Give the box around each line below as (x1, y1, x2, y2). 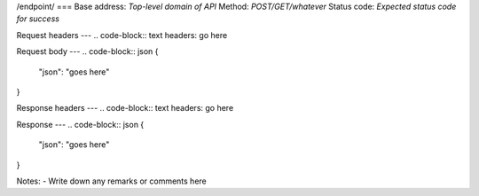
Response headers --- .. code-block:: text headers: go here (16, 103, 234, 114)
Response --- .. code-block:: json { (16, 119, 145, 129)
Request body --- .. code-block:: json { (16, 46, 159, 57)
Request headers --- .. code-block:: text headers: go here (16, 29, 228, 40)
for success (16, 13, 59, 24)
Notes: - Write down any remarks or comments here (16, 176, 208, 186)
